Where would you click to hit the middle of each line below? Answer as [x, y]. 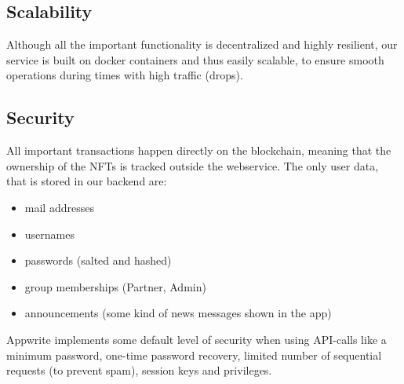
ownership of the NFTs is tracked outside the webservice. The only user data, [193, 165]
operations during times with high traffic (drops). [125, 75]
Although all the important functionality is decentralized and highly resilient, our [202, 44]
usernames [49, 234]
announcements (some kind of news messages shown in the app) [178, 313]
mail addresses [59, 207]
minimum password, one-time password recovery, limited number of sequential [194, 355]
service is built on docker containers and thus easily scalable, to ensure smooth [195, 59]
